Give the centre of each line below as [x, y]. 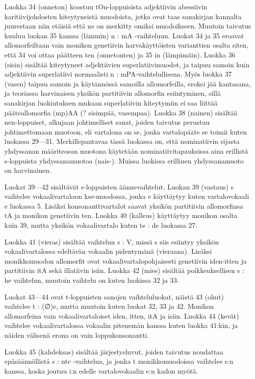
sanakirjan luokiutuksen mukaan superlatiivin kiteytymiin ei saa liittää [111, 102]
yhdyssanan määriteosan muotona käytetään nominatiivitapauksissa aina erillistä [126, 150]
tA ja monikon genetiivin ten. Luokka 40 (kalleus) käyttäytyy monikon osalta [121, 215]
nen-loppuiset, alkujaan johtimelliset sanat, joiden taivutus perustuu [107, 122]
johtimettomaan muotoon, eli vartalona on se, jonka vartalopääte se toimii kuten [126, 131]
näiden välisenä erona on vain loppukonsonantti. [77, 335]
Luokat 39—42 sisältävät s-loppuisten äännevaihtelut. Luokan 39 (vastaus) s [119, 186]
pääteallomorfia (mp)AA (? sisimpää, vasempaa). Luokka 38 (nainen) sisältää [121, 112]
